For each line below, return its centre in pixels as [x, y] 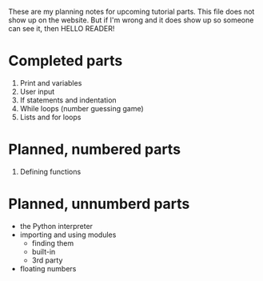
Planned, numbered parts [95, 149]
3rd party [47, 260]
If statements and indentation [68, 100]
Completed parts [66, 61]
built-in [44, 251]
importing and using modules [68, 235]
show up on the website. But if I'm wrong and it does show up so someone [131, 20]
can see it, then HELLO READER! [62, 28]
